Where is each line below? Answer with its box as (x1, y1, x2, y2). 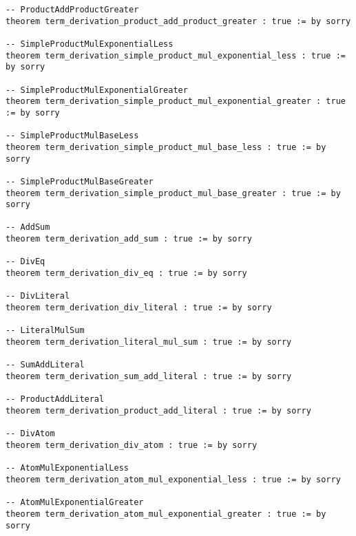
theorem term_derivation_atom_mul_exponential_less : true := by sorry (6, 474, 341, 484)
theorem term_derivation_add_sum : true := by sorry (6, 234, 252, 244)
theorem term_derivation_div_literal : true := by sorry (6, 303, 272, 313)
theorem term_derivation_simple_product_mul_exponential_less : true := (6, 50, 346, 61)
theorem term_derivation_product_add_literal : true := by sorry (6, 405, 311, 416)
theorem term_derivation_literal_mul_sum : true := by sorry (6, 337, 292, 347)
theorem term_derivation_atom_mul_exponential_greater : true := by (6, 508, 326, 519)
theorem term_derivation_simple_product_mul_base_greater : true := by (6, 188, 341, 198)
